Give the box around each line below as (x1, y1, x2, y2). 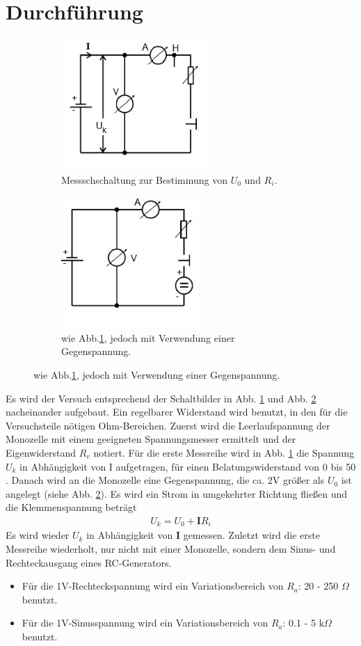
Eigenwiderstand (6, 446, 77, 459)
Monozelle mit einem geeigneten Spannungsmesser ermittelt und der (6, 432, 296, 446)
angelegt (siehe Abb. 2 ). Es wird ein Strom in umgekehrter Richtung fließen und (6, 486, 348, 501)
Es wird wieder (6, 528, 70, 542)
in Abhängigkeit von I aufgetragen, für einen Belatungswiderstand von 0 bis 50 (19, 459, 356, 473)
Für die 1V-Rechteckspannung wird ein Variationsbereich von (22, 578, 284, 593)
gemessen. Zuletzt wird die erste (183, 528, 320, 542)
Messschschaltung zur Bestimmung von (61, 172, 227, 187)
